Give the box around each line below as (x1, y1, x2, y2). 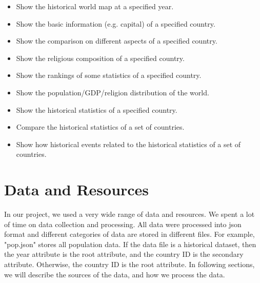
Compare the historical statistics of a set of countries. (16, 122, 185, 132)
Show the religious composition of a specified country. (16, 52, 185, 63)
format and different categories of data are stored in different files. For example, (4, 229, 255, 239)
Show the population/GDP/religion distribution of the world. (16, 87, 209, 97)
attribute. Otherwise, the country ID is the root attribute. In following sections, (4, 259, 255, 270)
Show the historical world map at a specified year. (16, 1, 174, 11)
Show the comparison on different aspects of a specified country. (16, 35, 217, 46)
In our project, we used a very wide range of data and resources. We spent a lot (4, 209, 255, 219)
